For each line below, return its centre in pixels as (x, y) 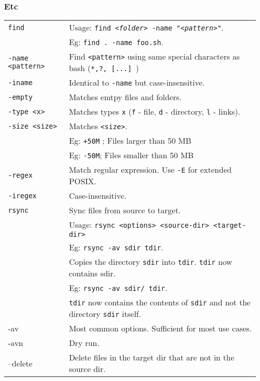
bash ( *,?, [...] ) (104, 68)
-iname (20, 82)
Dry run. (84, 343)
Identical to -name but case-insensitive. (137, 83)
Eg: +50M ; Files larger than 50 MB (130, 141)
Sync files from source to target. (125, 210)
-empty (20, 97)
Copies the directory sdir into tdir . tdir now (150, 262)
